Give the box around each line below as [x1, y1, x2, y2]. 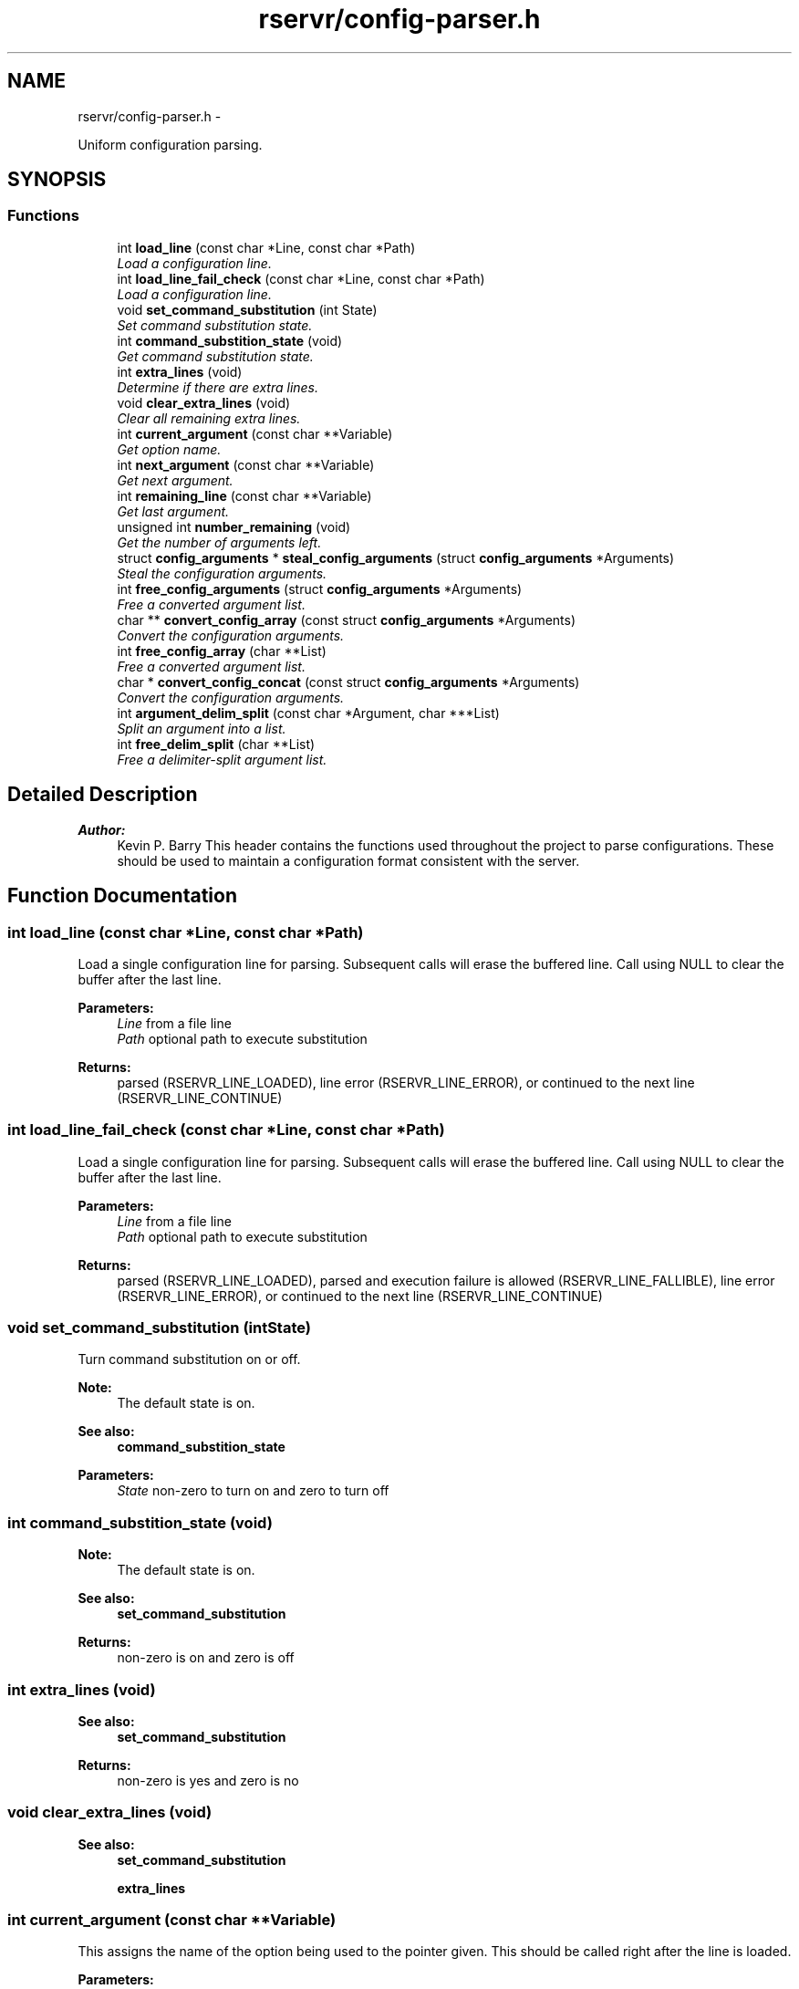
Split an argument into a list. [117, 720, 286, 736]
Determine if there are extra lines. [117, 379, 319, 395]
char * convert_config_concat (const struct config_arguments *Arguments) [117, 673, 580, 690]
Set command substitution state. [117, 317, 313, 333]
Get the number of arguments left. [117, 534, 322, 550]
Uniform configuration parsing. [78, 136, 263, 152]
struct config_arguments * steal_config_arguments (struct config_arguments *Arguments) [117, 549, 675, 566]
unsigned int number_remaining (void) [117, 518, 351, 535]
